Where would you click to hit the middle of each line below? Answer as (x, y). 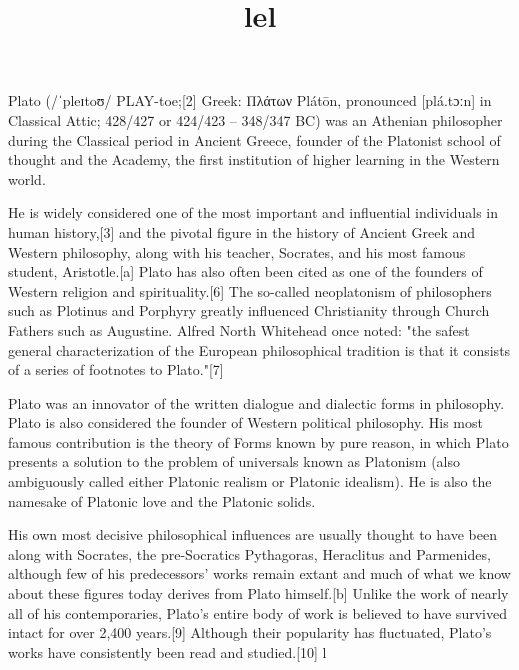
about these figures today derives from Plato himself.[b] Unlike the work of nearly (258, 593)
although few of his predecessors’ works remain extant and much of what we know (259, 573)
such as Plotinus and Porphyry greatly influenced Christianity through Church (249, 310)
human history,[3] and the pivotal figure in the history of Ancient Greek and (242, 231)
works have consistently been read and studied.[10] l (167, 651)
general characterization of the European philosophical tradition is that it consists (259, 349)
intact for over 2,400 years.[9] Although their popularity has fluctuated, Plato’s (250, 632)
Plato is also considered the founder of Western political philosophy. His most (245, 422)
